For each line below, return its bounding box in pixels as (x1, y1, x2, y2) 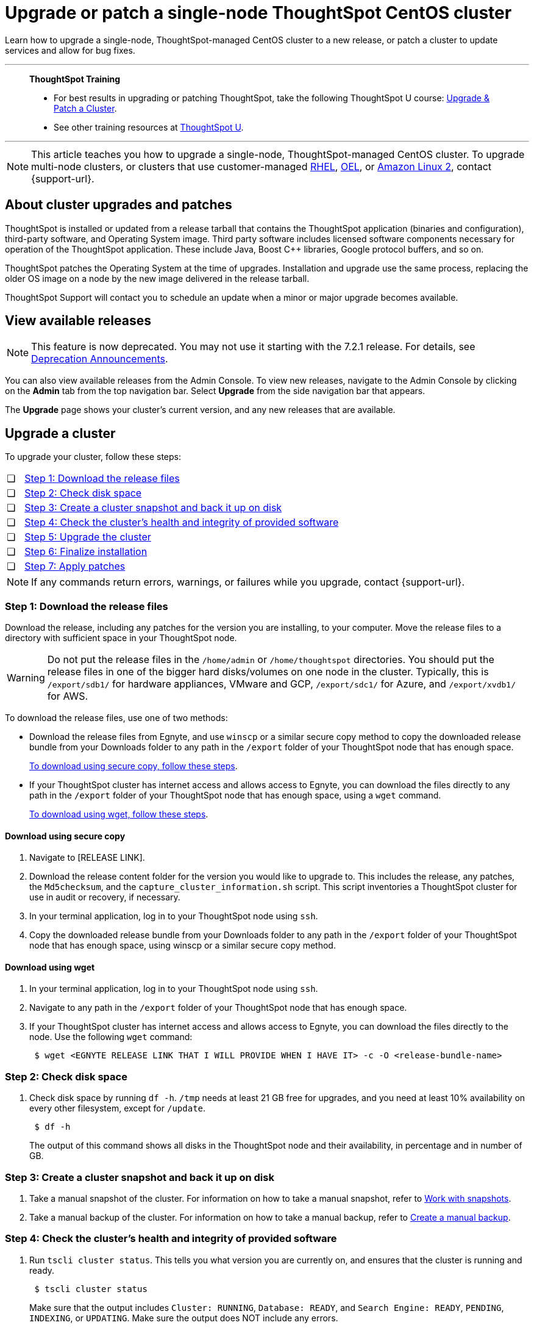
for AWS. (47, 690, 88, 703)
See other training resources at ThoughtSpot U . (54, 121, 244, 132)
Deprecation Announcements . (31, 353, 168, 365)
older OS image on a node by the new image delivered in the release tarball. (5, 273, 310, 284)
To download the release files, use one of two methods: (5, 712, 228, 723)
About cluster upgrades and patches (5, 197, 232, 213)
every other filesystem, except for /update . (29, 1103, 206, 1114)
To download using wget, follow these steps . (29, 809, 208, 820)
